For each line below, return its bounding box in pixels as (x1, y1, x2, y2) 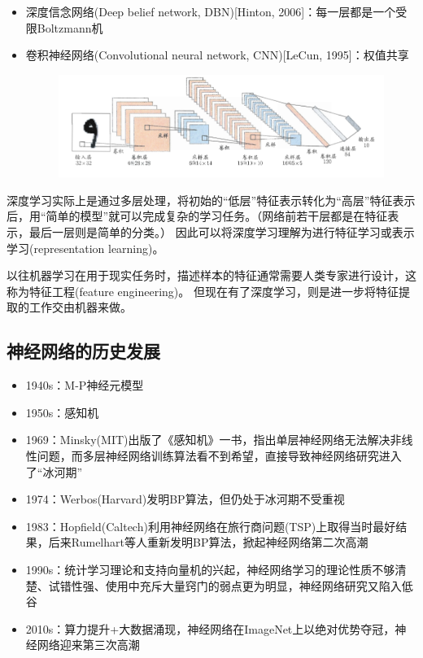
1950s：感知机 (25, 403, 99, 421)
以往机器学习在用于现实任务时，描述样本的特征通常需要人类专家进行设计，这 (7, 267, 416, 284)
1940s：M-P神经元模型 (25, 377, 144, 394)
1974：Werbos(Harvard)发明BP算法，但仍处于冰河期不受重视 (25, 490, 345, 508)
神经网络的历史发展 (7, 338, 160, 364)
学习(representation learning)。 (7, 239, 164, 256)
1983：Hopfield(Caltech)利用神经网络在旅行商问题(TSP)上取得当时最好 (25, 517, 396, 534)
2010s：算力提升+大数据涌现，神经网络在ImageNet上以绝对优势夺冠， (25, 620, 395, 637)
